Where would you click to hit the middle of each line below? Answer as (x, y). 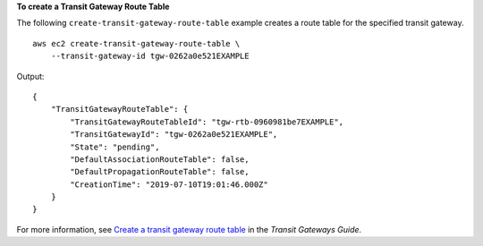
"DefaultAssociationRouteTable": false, (160, 159)
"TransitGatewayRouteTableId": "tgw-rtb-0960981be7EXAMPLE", (207, 122)
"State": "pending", (115, 147)
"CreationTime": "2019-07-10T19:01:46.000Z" (169, 184)
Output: (30, 76)
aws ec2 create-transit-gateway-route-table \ (136, 43)
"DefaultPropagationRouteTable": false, (160, 172)
